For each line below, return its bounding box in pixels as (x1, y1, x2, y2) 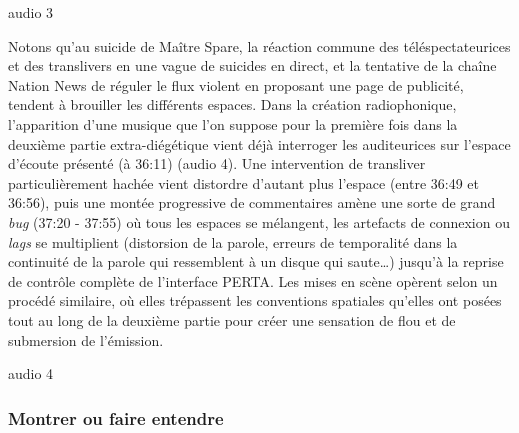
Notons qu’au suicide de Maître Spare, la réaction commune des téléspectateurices (8, 35, 511, 56)
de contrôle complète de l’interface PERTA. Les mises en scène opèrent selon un (8, 270, 498, 291)
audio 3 (8, 2, 54, 22)
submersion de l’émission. (8, 329, 164, 350)
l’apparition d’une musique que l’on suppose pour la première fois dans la (8, 113, 458, 134)
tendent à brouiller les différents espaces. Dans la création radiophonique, (8, 94, 457, 115)
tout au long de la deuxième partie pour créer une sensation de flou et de (8, 309, 456, 330)
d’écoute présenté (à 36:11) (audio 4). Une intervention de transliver (8, 153, 426, 174)
